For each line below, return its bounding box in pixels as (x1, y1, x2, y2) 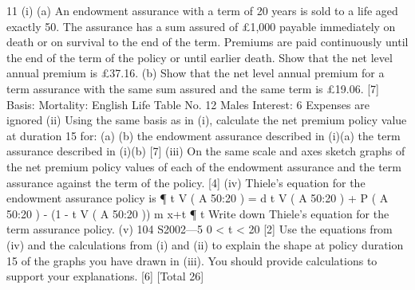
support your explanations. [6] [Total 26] (6, 268, 204, 284)
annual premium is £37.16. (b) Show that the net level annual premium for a (6, 65, 385, 81)
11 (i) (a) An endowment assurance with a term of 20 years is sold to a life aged (6, 2, 398, 18)
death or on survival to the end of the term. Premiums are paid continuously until (6, 33, 409, 50)
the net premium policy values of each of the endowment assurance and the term (6, 158, 401, 174)
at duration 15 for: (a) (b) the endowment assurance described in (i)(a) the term (6, 127, 401, 143)
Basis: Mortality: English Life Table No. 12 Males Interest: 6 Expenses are (6, 96, 370, 112)
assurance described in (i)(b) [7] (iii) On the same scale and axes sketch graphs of (6, 143, 405, 159)
